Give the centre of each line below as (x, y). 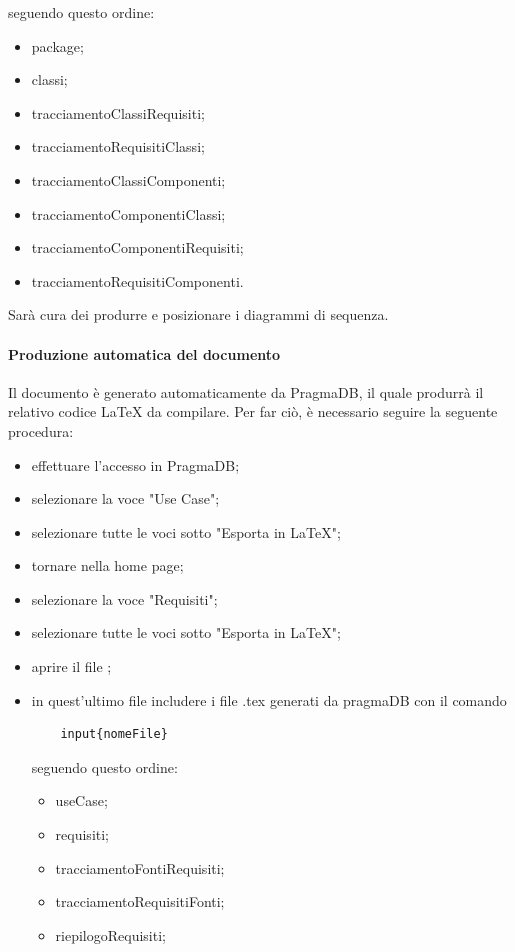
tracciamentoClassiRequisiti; (118, 112)
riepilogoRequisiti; (110, 934)
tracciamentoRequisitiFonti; (140, 901)
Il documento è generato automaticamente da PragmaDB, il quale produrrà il (246, 391)
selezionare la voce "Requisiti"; (124, 598)
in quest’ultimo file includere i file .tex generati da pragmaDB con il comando (269, 699)
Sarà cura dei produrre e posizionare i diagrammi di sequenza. (198, 314)
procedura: (41, 430)
